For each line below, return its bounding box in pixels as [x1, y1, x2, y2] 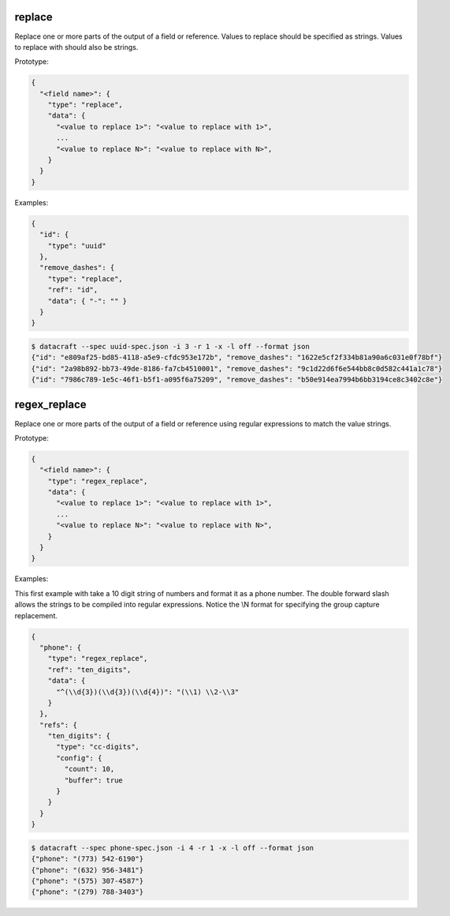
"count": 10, [64, 764, 115, 774]
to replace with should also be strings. [14, 42, 139, 51]
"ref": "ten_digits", [47, 665, 132, 674]
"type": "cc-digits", [56, 742, 139, 752]
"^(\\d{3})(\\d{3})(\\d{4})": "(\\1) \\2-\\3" [56, 687, 240, 696]
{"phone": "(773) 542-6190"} [31, 854, 144, 864]
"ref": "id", [47, 285, 99, 295]
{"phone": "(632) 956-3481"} [31, 865, 144, 874]
